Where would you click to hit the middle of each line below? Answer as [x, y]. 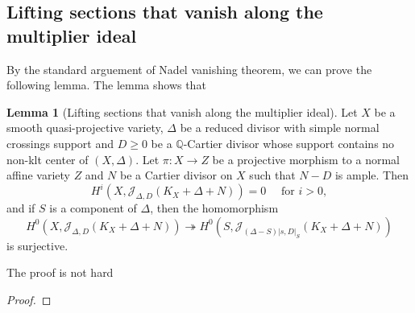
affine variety [38, 175]
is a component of [93, 208]
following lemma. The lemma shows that [106, 85]
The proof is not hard [60, 272]
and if [21, 208]
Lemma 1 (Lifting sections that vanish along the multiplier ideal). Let [182, 111]
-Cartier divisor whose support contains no [289, 143]
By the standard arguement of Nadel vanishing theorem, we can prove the [189, 69]
